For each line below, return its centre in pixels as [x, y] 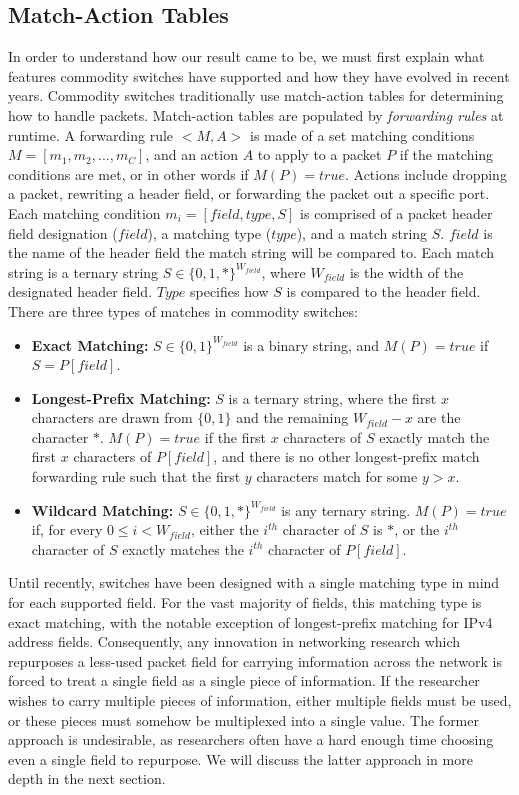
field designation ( [63, 232]
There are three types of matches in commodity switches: [183, 310]
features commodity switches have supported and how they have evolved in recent [259, 75]
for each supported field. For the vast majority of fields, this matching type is [245, 602]
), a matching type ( [209, 232]
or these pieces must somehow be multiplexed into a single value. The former [243, 719]
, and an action [191, 154]
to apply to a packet [319, 154]
